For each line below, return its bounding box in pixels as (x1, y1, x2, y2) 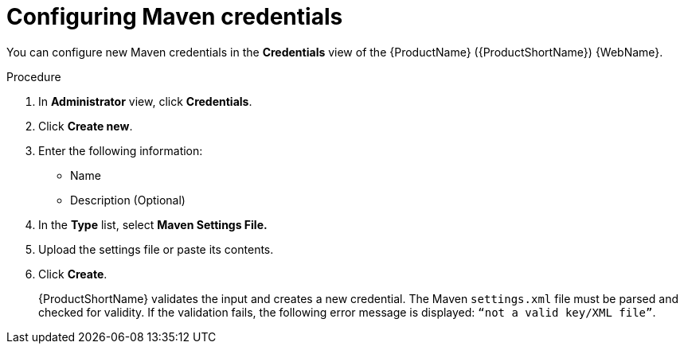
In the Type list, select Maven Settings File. (38, 217, 268, 231)
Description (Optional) (70, 192, 186, 207)
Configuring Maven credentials (6, 3, 343, 30)
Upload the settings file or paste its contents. (38, 242, 274, 256)
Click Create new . (38, 119, 133, 133)
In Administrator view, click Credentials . (38, 94, 252, 108)
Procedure (6, 69, 61, 84)
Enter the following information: (38, 143, 203, 157)
